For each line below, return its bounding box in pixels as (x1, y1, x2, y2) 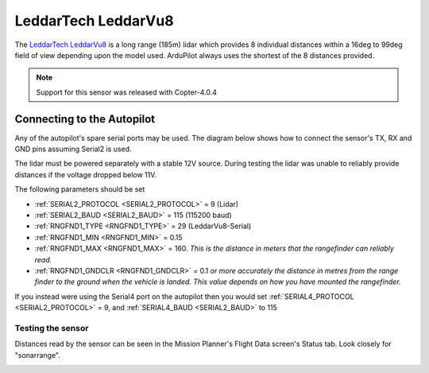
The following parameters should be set (14, 185, 145, 194)
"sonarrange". (14, 350, 61, 359)
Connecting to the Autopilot (14, 112, 156, 126)
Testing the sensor (14, 322, 89, 333)
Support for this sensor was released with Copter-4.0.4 (36, 87, 218, 97)
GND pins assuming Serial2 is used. (14, 144, 132, 154)
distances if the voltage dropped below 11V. (14, 169, 157, 179)
